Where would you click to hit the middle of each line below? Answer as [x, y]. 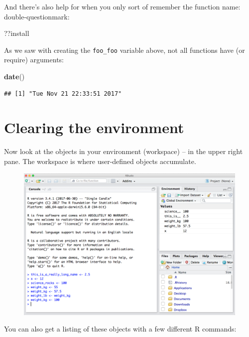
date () [14, 77]
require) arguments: [34, 60]
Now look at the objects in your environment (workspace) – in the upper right [124, 151]
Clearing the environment [94, 127]
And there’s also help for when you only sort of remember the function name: [122, 6]
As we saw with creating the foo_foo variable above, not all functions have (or [124, 50]
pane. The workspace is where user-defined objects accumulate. [100, 161]
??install [17, 33]
